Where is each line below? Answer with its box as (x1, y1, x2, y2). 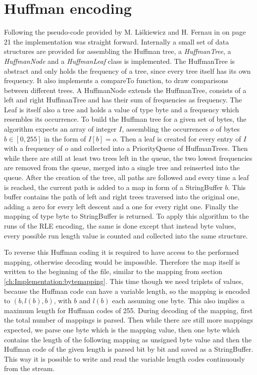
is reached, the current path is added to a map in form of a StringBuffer (4, 182, 223, 192)
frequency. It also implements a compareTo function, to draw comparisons (4, 75, 228, 86)
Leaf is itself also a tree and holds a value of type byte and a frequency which (4, 104, 239, 114)
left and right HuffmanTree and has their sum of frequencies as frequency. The (4, 94, 242, 105)
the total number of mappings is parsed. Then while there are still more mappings (4, 315, 254, 325)
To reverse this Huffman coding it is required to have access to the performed (4, 247, 239, 257)
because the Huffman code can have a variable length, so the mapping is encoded (4, 285, 250, 296)
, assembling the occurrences (122, 124, 208, 134)
